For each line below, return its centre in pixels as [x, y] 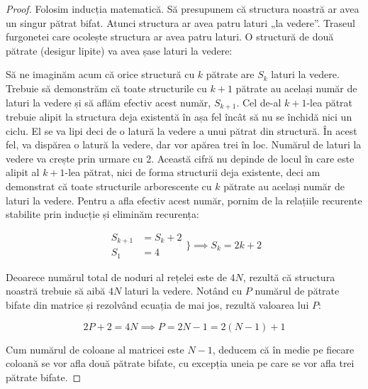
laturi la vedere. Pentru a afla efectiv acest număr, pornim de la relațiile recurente [184, 200]
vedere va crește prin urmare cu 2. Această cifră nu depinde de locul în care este [180, 158]
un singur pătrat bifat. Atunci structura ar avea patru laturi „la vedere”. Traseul [180, 22]
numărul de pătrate [297, 291]
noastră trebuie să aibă [56, 291]
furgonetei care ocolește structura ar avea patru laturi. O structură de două [170, 37]
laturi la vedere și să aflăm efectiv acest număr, [108, 102]
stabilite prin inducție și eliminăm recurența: [102, 214]
